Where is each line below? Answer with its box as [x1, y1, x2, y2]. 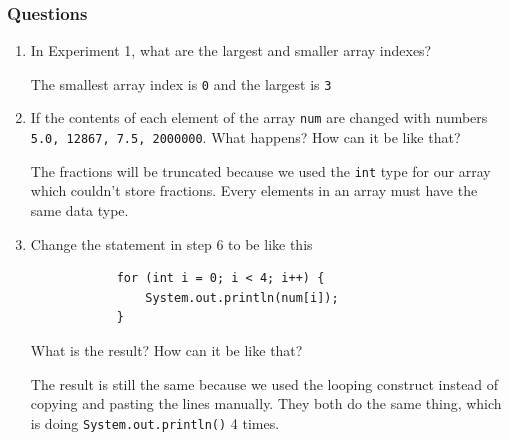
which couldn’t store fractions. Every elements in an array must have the [30, 180, 478, 201]
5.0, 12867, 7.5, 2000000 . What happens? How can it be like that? [30, 127, 461, 148]
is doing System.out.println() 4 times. [30, 412, 280, 433]
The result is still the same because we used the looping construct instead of [30, 373, 499, 394]
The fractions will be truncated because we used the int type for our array [30, 160, 491, 181]
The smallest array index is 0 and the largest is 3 [30, 73, 332, 94]
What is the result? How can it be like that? [30, 340, 303, 360]
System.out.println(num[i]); [145, 290, 339, 305]
